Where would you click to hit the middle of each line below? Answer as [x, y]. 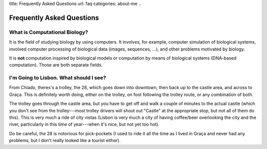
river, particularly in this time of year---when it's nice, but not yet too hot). [84, 124]
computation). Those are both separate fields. [56, 65]
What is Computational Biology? [49, 32]
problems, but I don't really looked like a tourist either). [65, 141]
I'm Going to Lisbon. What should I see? [58, 78]
